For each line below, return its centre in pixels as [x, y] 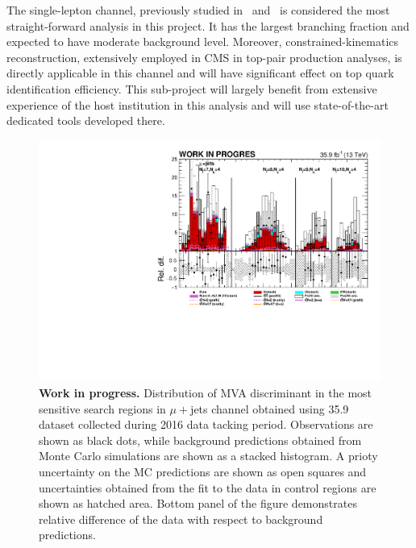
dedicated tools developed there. [86, 120]
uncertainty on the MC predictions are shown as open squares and [203, 471]
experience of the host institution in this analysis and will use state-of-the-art [198, 104]
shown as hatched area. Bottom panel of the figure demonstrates [198, 503]
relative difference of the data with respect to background [181, 519]
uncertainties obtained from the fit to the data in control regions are [208, 487]
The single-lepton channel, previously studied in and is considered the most [198, 10]
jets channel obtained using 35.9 [270, 408]
